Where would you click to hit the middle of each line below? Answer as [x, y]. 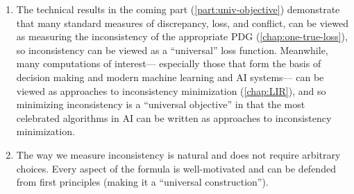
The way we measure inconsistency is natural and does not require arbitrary [178, 154]
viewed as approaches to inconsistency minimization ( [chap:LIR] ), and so [171, 90]
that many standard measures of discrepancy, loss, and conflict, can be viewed [182, 23]
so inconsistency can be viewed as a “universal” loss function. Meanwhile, [172, 50]
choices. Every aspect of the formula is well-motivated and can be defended [176, 168]
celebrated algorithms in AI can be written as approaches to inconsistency [174, 117]
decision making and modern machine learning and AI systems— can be [170, 77]
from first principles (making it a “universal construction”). [142, 182]
